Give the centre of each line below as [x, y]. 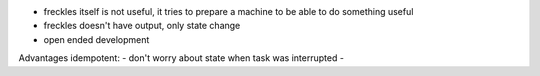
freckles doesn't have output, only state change [142, 26]
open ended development [96, 39]
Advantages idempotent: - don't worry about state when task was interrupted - [181, 58]
